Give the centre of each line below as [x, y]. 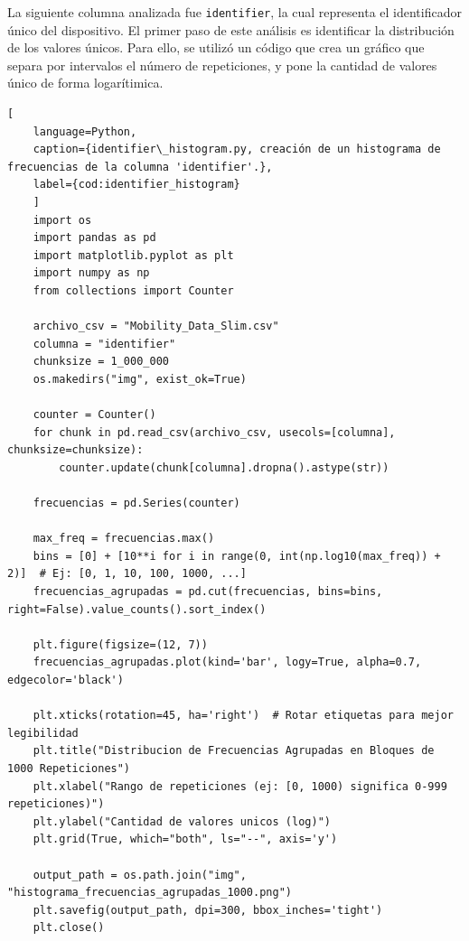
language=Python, [85, 131]
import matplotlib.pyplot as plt [133, 255]
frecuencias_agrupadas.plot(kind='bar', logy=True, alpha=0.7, [227, 662]
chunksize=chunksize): [75, 450]
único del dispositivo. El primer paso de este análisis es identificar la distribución [231, 29]
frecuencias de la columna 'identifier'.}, [140, 167]
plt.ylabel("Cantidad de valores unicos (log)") [182, 821]
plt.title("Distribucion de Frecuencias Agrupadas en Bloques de [234, 751]
